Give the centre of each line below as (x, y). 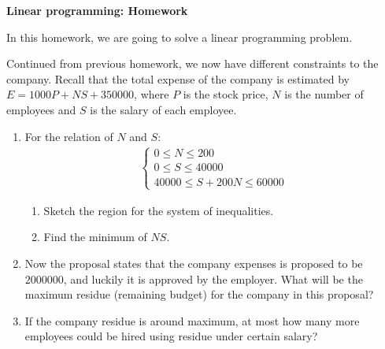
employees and (41, 109)
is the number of (324, 94)
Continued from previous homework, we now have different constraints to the (192, 63)
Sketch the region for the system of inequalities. (159, 210)
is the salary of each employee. (163, 109)
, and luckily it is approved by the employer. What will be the (213, 278)
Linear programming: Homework (97, 10)
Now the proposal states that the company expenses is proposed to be (194, 263)
